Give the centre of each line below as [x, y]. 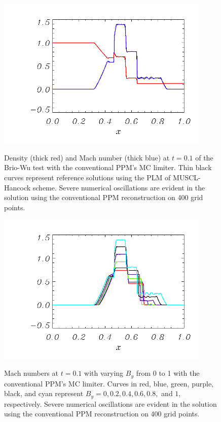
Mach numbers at [31, 373]
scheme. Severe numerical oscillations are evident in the [119, 187]
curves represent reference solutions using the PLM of [87, 177]
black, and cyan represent [44, 393]
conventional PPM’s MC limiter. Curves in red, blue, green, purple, [109, 383]
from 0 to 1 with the [168, 373]
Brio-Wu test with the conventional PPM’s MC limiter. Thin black [108, 167]
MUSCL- [187, 177]
